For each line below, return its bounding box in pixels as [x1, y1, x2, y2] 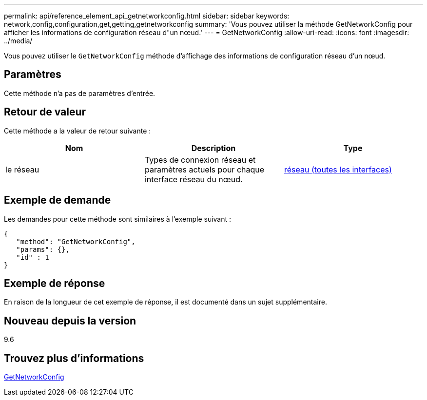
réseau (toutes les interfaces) [284, 164, 392, 174]
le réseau [5, 164, 39, 174]
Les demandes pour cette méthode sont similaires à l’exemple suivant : [4, 214, 232, 223]
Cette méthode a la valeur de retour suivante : [4, 126, 151, 135]
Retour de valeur [4, 106, 86, 118]
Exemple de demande [4, 194, 111, 207]
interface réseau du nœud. [144, 174, 243, 184]
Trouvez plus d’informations [4, 352, 144, 364]
